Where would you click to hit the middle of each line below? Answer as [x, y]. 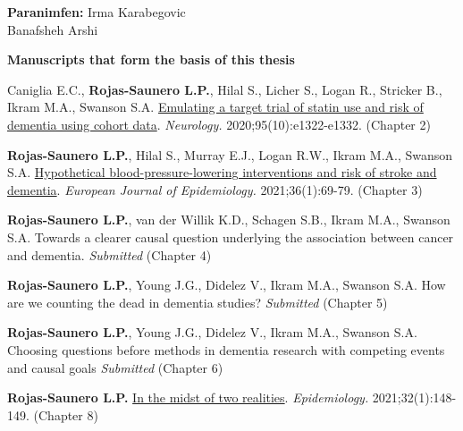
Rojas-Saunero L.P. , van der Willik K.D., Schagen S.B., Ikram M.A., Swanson [229, 220]
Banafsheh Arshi [53, 29]
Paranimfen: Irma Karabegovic [97, 12]
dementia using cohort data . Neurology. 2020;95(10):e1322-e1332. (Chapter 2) [219, 124]
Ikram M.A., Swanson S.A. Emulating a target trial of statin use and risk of [215, 107]
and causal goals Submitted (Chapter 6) [115, 367]
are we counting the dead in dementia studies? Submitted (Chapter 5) [198, 302]
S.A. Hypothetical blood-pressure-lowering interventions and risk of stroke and [222, 172]
